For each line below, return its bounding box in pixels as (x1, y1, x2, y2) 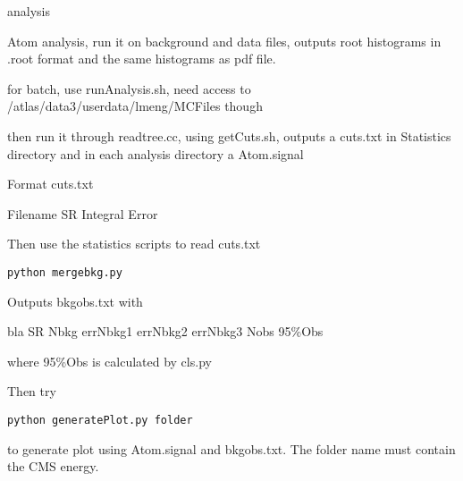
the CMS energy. (7, 457, 99, 476)
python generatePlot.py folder (7, 413, 193, 426)
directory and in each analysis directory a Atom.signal (7, 144, 304, 163)
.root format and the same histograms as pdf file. (7, 49, 276, 68)
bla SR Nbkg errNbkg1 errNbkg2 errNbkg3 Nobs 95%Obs (7, 322, 324, 341)
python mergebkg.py (7, 266, 122, 279)
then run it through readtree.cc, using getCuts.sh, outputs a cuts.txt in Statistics (7, 126, 451, 145)
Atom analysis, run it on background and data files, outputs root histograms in (7, 31, 442, 50)
